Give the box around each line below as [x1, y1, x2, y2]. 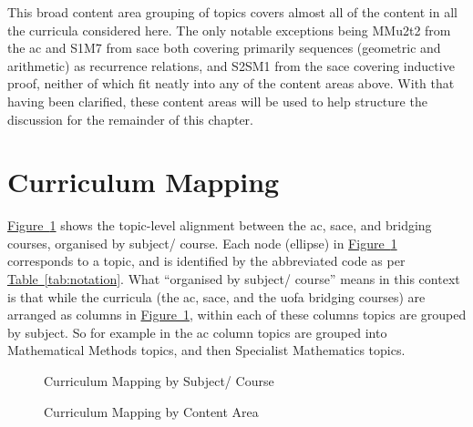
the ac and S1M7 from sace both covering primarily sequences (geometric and [7, 38, 441, 57]
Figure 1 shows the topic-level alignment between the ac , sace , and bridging [7, 216, 432, 235]
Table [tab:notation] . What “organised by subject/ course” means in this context [7, 269, 460, 289]
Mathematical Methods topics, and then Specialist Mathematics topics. [7, 341, 406, 360]
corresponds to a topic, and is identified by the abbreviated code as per [7, 251, 406, 270]
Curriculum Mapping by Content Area [44, 402, 259, 421]
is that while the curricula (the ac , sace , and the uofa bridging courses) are [7, 287, 426, 306]
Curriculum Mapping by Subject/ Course [44, 371, 274, 391]
